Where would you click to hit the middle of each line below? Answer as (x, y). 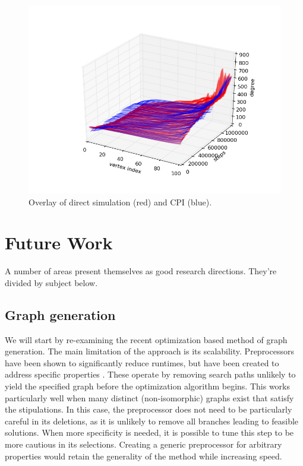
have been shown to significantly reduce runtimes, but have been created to (142, 362)
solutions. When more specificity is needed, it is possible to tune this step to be (149, 432)
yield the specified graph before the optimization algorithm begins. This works (147, 386)
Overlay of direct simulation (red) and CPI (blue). (120, 202)
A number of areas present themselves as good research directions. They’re (141, 271)
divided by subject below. (51, 282)
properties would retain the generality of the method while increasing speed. (143, 456)
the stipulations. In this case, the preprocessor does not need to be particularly (149, 409)
